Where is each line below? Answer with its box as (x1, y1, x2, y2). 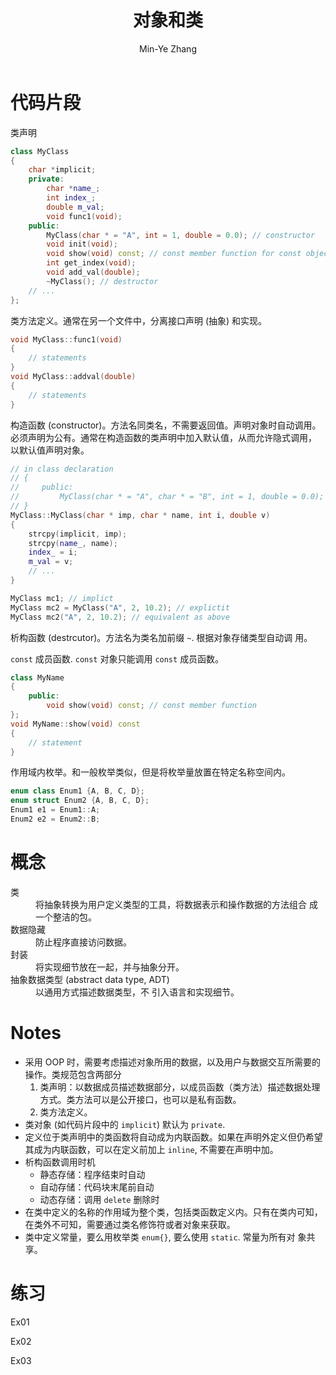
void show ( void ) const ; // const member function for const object (46, 249, 333, 259)
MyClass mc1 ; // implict (10, 593, 114, 603)
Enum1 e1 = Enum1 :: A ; (10, 805, 101, 815)
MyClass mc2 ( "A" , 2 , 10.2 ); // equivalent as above (10, 612, 230, 622)
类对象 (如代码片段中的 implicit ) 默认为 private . (24, 1118, 226, 1130)
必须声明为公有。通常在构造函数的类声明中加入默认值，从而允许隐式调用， (10, 431, 317, 443)
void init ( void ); (46, 239, 118, 250)
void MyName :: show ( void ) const (10, 719, 141, 729)
